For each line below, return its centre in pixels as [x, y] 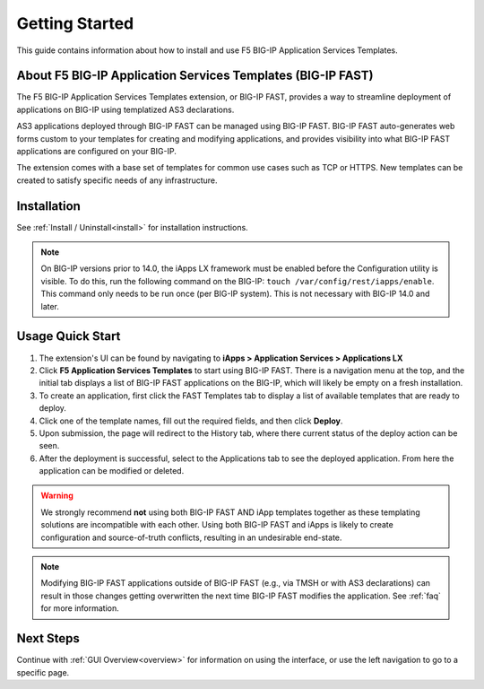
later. [50, 306]
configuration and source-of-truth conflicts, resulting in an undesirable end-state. [191, 537]
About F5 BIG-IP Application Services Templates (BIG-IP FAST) [195, 76]
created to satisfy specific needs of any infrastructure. [117, 180]
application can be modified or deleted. [112, 471]
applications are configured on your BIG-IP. [96, 152]
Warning [57, 496]
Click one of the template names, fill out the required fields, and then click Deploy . [191, 421]
